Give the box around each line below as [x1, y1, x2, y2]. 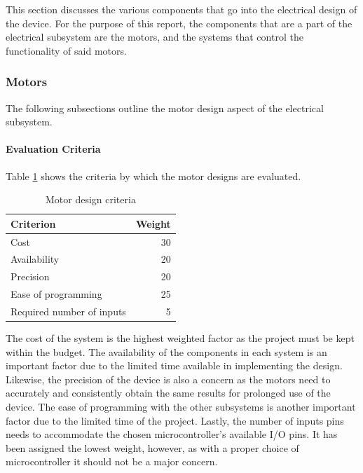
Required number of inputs [11, 303, 126, 318]
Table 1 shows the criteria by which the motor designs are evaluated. [6, 168, 301, 183]
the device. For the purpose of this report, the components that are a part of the [6, 15, 352, 30]
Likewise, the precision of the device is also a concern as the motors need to [6, 371, 331, 386]
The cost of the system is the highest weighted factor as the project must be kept [6, 331, 355, 345]
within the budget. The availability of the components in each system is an [6, 344, 327, 359]
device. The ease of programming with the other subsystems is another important [6, 399, 356, 414]
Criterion [11, 216, 56, 231]
